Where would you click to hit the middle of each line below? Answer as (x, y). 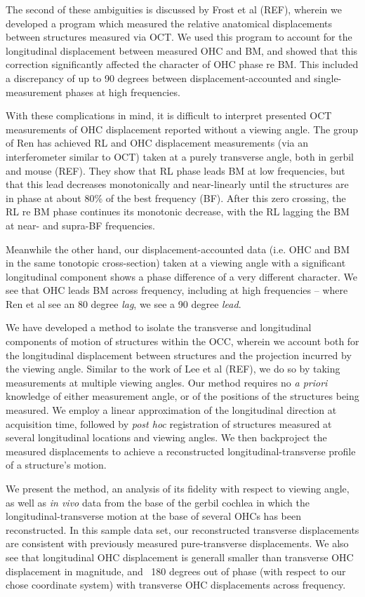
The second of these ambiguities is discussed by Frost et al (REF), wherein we (174, 9)
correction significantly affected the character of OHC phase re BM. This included (182, 64)
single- (328, 78)
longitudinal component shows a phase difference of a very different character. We (181, 276)
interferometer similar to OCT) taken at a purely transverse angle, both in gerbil (180, 156)
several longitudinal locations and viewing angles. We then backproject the (166, 437)
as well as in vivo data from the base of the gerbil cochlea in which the (158, 502)
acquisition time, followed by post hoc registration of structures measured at (169, 423)
